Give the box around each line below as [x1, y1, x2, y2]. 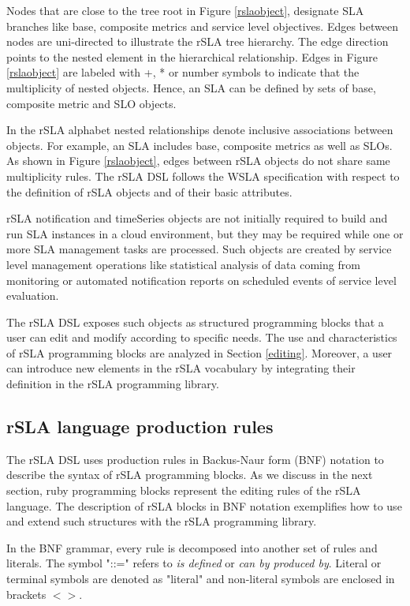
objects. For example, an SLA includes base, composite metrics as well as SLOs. [6, 137, 393, 153]
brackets [6, 585, 47, 602]
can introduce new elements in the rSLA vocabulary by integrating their [6, 360, 356, 376]
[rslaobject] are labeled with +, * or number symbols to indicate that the [6, 64, 360, 80]
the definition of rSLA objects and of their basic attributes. [6, 183, 293, 200]
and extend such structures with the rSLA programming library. [6, 513, 317, 529]
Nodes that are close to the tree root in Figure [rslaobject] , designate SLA [6, 2, 364, 18]
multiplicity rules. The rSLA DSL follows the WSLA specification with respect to [6, 167, 400, 184]
